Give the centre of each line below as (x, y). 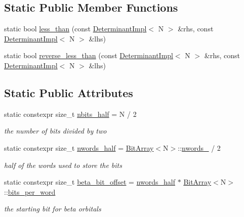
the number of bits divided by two (55, 131)
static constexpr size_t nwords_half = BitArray (79, 147)
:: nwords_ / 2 (199, 147)
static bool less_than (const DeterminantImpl (75, 29)
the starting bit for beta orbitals (53, 209)
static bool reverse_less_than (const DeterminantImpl (89, 55)
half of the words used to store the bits (63, 165)
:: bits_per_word (30, 191)
